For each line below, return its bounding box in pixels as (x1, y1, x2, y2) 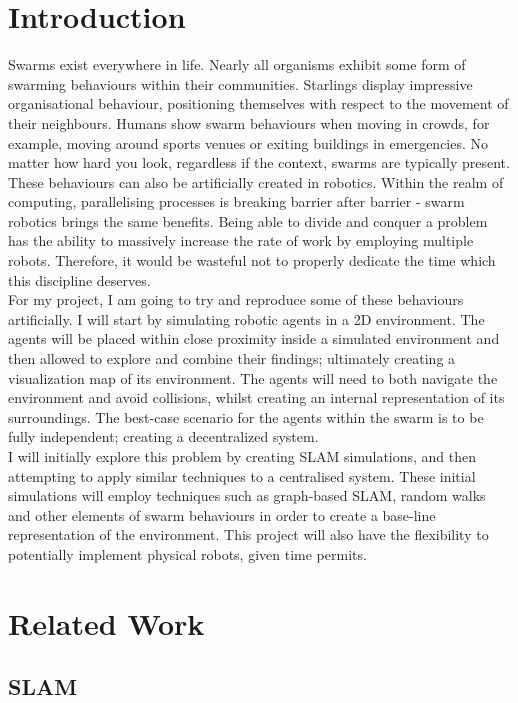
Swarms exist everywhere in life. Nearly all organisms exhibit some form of (8, 54, 466, 75)
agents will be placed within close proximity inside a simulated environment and (8, 328, 500, 349)
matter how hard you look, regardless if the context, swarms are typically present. (8, 152, 510, 173)
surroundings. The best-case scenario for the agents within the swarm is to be (8, 406, 484, 427)
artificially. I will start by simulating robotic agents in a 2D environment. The (8, 308, 485, 329)
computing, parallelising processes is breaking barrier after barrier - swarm (8, 191, 465, 212)
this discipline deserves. (8, 269, 151, 290)
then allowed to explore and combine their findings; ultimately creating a (8, 348, 456, 369)
